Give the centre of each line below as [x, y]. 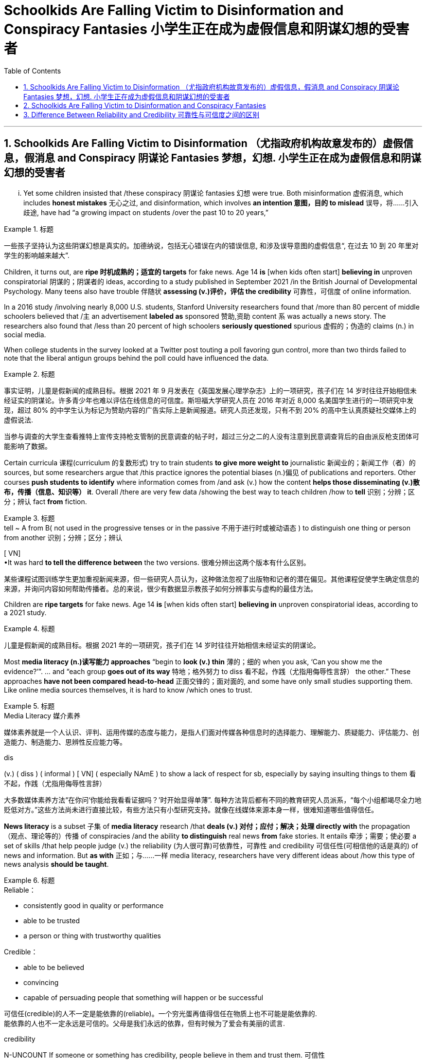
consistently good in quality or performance [94, 905]
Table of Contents [33, 71]
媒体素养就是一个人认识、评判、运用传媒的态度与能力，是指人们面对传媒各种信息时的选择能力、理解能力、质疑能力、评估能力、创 [212, 732]
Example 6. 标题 [29, 880]
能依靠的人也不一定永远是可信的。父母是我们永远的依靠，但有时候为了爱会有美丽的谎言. [145, 1023]
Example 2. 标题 [29, 374]
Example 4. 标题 [29, 628]
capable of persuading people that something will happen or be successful [143, 997]
